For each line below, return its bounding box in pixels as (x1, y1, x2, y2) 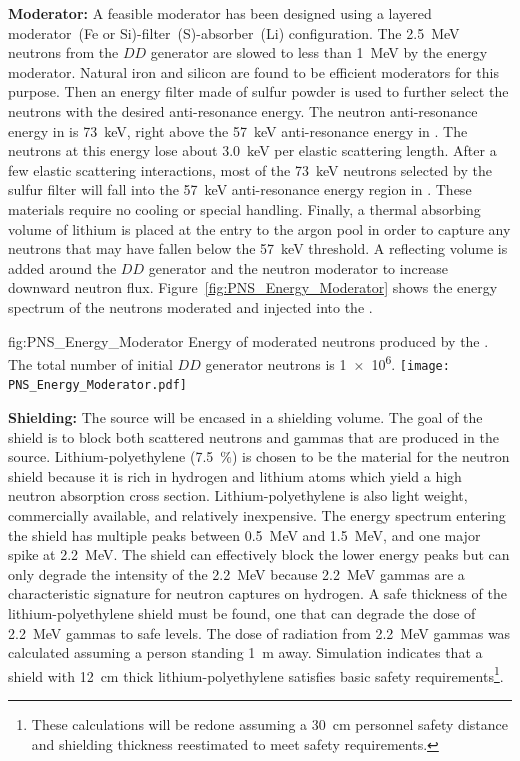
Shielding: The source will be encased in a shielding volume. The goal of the (8, 407, 483, 428)
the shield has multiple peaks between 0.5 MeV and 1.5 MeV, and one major (8, 524, 481, 545)
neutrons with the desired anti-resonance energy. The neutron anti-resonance (8, 100, 478, 121)
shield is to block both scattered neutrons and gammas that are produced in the (8, 426, 499, 447)
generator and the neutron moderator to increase (148, 257, 449, 278)
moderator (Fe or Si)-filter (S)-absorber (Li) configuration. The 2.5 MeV (8, 22, 460, 43)
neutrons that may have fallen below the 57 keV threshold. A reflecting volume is (8, 238, 508, 259)
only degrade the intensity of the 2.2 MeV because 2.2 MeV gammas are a (8, 563, 465, 584)
